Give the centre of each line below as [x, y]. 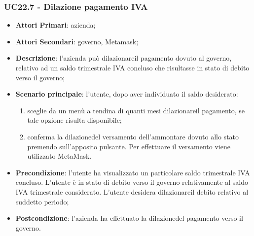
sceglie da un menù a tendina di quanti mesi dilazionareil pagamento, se [136, 110]
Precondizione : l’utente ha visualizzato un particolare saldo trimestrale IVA [133, 172]
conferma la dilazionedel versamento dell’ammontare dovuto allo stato [133, 136]
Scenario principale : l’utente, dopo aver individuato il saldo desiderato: [127, 94]
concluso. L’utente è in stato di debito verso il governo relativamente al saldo [132, 182]
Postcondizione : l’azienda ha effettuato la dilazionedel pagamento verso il [129, 218]
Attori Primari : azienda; [55, 25]
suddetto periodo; [42, 201]
